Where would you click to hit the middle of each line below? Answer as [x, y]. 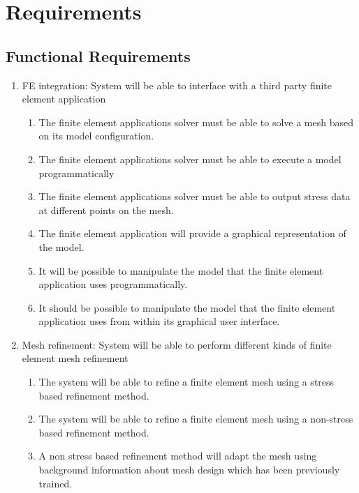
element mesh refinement [75, 358]
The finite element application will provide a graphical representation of [192, 233]
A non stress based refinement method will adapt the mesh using [178, 456]
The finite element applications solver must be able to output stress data [195, 196]
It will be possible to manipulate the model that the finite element [181, 270]
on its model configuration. [96, 136]
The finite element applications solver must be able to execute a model [190, 159]
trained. [56, 483]
